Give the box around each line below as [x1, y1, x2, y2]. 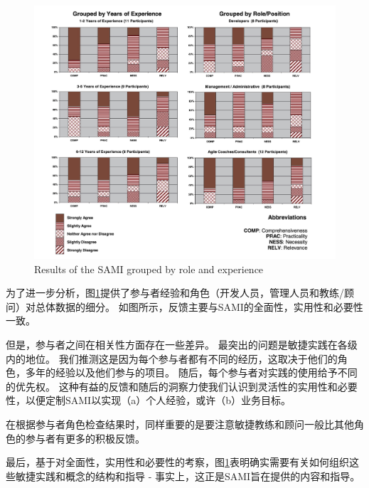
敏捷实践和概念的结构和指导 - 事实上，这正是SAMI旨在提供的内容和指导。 [15, 468, 360, 483]
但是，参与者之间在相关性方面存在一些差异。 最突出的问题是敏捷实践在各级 [6, 336, 358, 351]
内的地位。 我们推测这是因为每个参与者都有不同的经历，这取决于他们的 [6, 351, 338, 366]
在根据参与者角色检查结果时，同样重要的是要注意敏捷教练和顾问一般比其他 [6, 416, 354, 431]
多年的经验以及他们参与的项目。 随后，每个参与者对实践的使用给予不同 [25, 365, 358, 380]
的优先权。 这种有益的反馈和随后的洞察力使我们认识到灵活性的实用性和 [6, 378, 338, 393]
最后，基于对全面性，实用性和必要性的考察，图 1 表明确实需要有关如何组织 [6, 455, 349, 470]
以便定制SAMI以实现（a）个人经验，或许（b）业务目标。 [25, 393, 291, 408]
